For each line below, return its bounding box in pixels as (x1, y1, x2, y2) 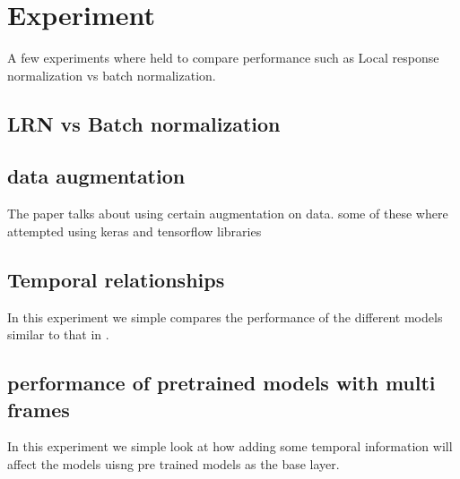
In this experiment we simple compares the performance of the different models (7, 307, 443, 326)
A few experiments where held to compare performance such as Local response (7, 48, 439, 67)
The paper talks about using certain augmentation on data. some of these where (7, 204, 448, 223)
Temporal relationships (7, 265, 225, 293)
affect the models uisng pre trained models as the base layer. (7, 455, 340, 474)
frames (7, 395, 70, 423)
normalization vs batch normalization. (7, 65, 216, 84)
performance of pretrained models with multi (7, 369, 436, 397)
